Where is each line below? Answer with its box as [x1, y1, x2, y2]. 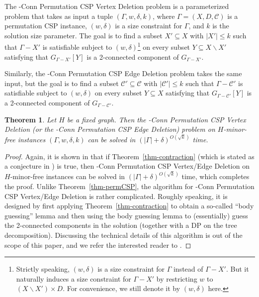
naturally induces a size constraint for [16, 273, 131, 284]
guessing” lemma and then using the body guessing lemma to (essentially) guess [4, 210, 248, 220]
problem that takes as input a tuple [4, 10, 113, 21]
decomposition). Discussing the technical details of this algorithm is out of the [4, 230, 243, 240]
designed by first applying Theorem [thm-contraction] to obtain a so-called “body [4, 200, 254, 211]
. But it [226, 264, 249, 274]
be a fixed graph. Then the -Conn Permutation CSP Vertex [67, 114, 246, 124]
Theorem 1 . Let [4, 114, 57, 124]
